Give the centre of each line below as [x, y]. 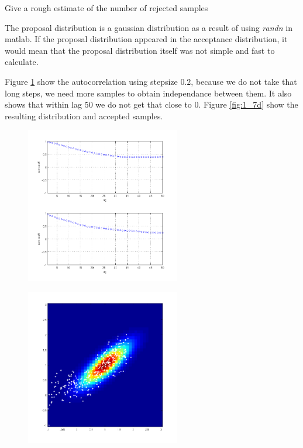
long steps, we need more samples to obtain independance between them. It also [148, 93]
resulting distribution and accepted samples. [84, 116]
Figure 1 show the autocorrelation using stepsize [91, 81]
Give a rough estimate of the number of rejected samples [106, 8]
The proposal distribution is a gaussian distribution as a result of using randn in [149, 27]
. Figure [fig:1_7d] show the [248, 104]
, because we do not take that [244, 81]
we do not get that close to [144, 104]
